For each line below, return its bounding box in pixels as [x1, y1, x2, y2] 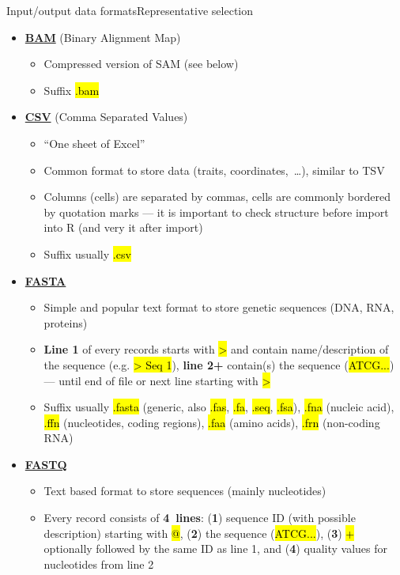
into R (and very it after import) [43, 219, 203, 236]
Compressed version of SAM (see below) [43, 55, 239, 72]
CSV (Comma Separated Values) [25, 108, 188, 125]
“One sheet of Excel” [43, 134, 145, 151]
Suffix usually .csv [43, 245, 131, 262]
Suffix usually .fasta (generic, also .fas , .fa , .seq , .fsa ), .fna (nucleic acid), [43, 399, 394, 415]
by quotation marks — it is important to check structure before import [43, 203, 389, 220]
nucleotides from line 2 [43, 555, 154, 572]
